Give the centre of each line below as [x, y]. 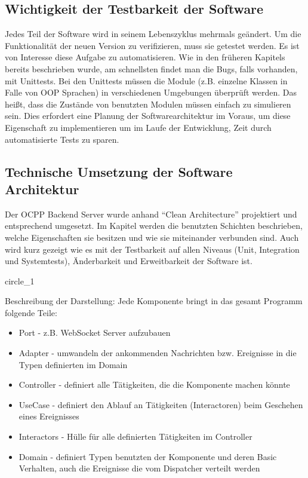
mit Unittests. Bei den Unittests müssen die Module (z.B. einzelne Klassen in [146, 80]
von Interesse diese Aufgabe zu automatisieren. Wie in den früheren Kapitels [145, 57]
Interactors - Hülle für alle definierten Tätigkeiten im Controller [135, 436]
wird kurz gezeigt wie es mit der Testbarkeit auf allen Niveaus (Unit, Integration [152, 249]
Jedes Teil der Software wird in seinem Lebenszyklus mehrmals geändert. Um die [153, 34]
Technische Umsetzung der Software [119, 171]
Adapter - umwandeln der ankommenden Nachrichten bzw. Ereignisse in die [158, 353]
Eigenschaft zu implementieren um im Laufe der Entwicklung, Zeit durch [138, 127]
